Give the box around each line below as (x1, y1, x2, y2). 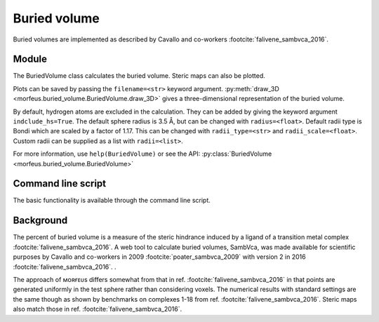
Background (13, 215, 68, 227)
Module (13, 53, 47, 65)
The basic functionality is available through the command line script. (13, 196, 211, 205)
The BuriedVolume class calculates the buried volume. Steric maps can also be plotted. (13, 72, 266, 80)
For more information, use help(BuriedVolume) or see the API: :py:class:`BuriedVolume (13, 149, 272, 158)
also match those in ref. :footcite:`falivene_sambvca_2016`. (13, 305, 182, 314)
